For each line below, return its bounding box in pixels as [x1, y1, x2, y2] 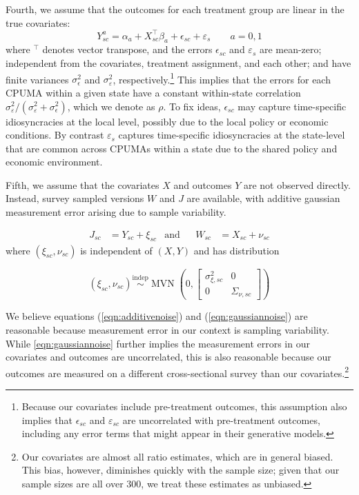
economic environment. [6, 154, 103, 169]
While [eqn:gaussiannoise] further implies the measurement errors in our [6, 336, 310, 350]
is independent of [80, 243, 153, 257]
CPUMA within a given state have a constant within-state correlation [6, 85, 301, 99]
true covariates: [6, 15, 70, 30]
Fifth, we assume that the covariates [6, 177, 159, 192]
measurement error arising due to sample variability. [6, 205, 226, 219]
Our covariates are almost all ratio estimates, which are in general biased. [21, 449, 333, 463]
